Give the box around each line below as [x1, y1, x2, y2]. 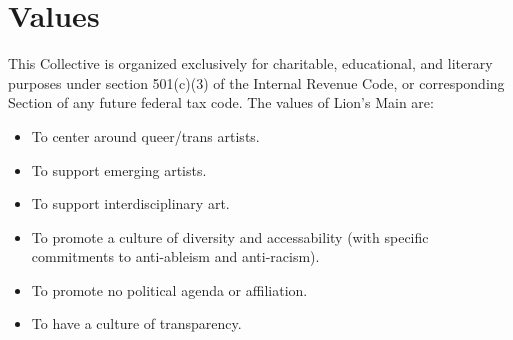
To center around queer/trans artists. [31, 125, 260, 146]
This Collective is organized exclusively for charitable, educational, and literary [8, 53, 493, 74]
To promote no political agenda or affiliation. [31, 279, 308, 300]
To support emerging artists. [31, 159, 207, 180]
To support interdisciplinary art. [31, 193, 230, 214]
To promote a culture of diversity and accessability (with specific [31, 226, 429, 247]
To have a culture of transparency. [31, 313, 242, 334]
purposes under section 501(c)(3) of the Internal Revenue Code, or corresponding [8, 72, 505, 93]
